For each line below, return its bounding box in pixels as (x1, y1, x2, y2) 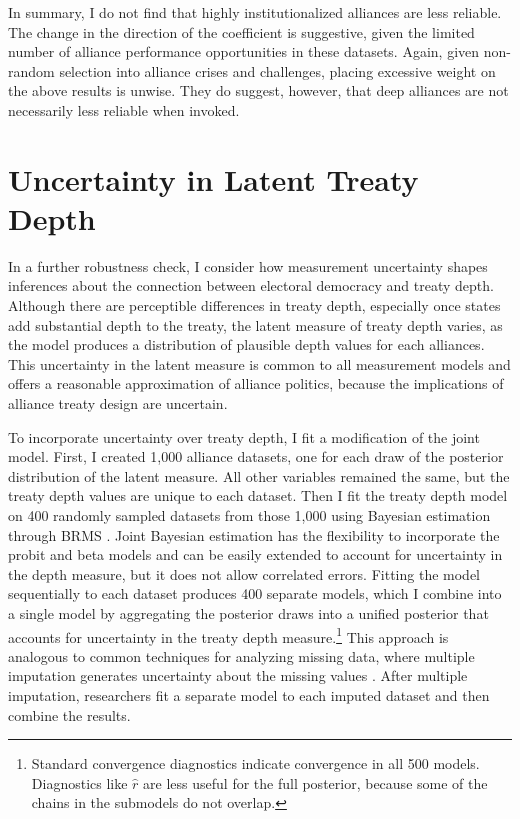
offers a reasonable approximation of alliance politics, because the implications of (8, 373, 504, 394)
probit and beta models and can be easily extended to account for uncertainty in (8, 544, 503, 565)
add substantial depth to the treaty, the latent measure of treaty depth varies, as (8, 314, 503, 335)
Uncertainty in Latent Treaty (8, 158, 419, 199)
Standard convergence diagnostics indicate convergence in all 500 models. (31, 753, 480, 774)
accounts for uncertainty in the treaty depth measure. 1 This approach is (8, 623, 449, 647)
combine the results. (8, 704, 131, 725)
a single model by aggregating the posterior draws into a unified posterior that (8, 602, 489, 623)
